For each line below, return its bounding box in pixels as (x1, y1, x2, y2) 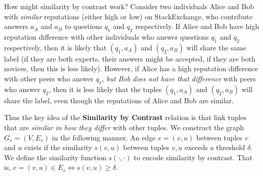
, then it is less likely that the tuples (48, 83, 162, 94)
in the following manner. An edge (52, 132, 156, 142)
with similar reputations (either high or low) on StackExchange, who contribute (4, 11, 253, 21)
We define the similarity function (4, 152, 107, 162)
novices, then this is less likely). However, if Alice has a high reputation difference (4, 63, 258, 74)
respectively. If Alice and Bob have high (135, 21, 259, 32)
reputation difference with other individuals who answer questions (4, 31, 209, 42)
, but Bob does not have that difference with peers (102, 73, 256, 83)
